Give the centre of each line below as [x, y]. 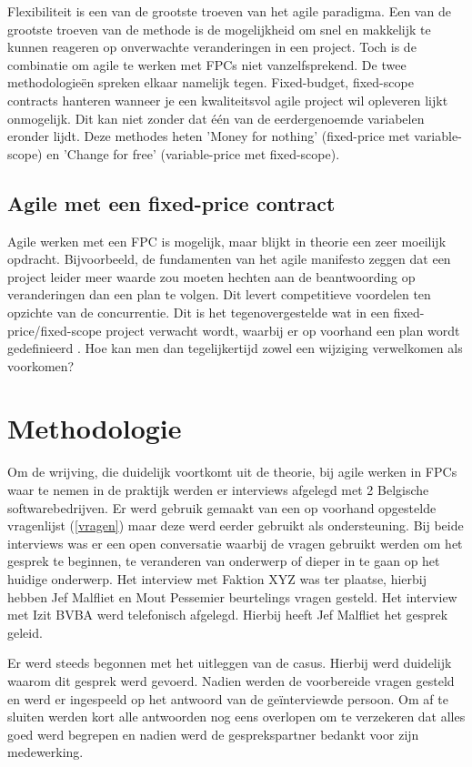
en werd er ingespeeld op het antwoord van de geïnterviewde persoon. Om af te [228, 698]
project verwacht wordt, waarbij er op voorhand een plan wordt [283, 330]
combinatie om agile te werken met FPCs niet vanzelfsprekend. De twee [207, 64]
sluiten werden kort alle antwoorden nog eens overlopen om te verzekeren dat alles [236, 717]
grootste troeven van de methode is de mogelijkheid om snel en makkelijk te [219, 29]
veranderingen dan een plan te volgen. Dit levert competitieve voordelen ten [219, 294]
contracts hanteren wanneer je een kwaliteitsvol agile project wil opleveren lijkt [228, 100]
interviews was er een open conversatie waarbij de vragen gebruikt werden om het [235, 543]
